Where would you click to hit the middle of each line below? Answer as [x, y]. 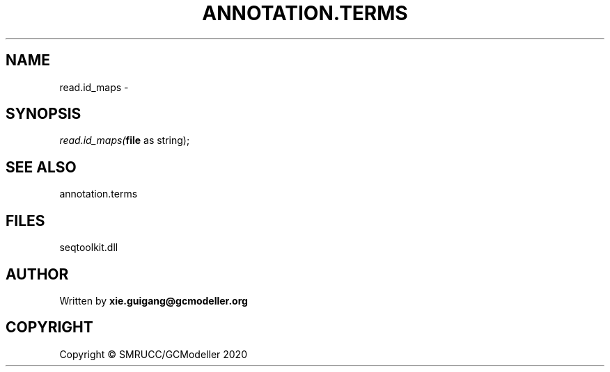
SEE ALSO [41, 167]
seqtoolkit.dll [89, 248]
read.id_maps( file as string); [125, 140]
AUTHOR [37, 274]
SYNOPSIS [44, 114]
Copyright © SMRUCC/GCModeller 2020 [153, 354]
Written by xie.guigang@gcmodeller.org [154, 300]
